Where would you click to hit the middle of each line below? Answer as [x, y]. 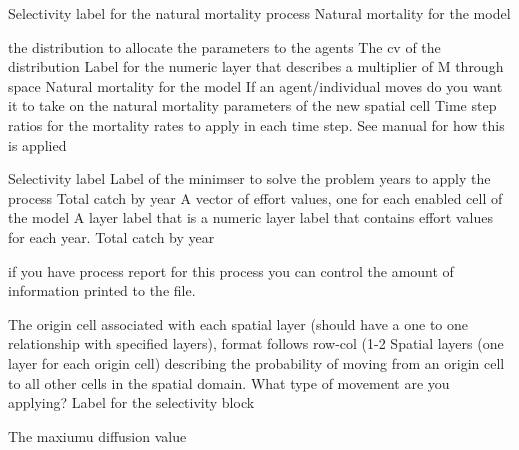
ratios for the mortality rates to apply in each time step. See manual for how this [256, 124]
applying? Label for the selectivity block [131, 402]
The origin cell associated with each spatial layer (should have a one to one [238, 323]
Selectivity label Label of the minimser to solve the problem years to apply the [249, 178]
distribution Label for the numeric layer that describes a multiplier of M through [256, 66]
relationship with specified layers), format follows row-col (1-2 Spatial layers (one [256, 343]
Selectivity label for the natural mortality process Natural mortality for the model [259, 13]
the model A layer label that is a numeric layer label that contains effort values [250, 217]
